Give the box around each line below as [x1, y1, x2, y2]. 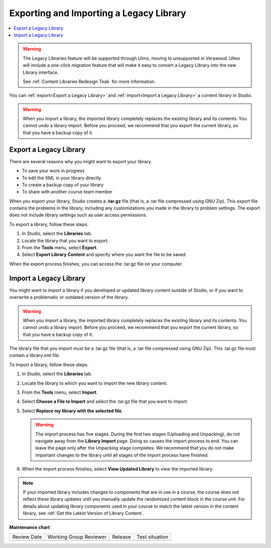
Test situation [136, 533, 169, 540]
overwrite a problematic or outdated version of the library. [9, 294, 129, 300]
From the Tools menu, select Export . [22, 245, 98, 251]
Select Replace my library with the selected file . [22, 407, 123, 414]
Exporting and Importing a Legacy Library [9, 8, 187, 19]
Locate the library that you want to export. [22, 238, 109, 244]
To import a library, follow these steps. [9, 362, 89, 368]
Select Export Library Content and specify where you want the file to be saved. [22, 252, 187, 258]
